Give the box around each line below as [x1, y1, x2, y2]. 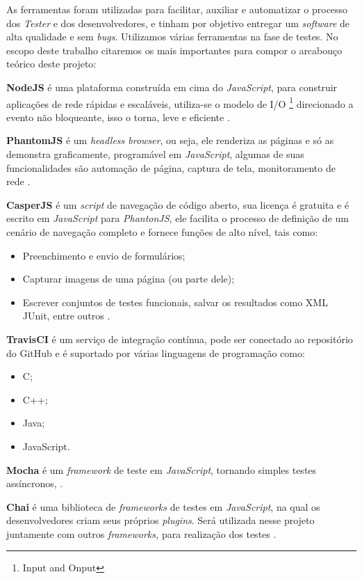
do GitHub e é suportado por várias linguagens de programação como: [6, 345, 305, 360]
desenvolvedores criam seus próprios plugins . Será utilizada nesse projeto [6, 513, 315, 528]
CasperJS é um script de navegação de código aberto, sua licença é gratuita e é [6, 197, 349, 212]
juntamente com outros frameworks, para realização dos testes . [6, 526, 277, 541]
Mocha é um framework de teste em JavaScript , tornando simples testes [6, 462, 317, 477]
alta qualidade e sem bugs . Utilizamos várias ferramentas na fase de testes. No [6, 29, 338, 44]
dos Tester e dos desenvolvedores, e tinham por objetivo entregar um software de [6, 15, 350, 30]
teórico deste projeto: [6, 56, 97, 71]
